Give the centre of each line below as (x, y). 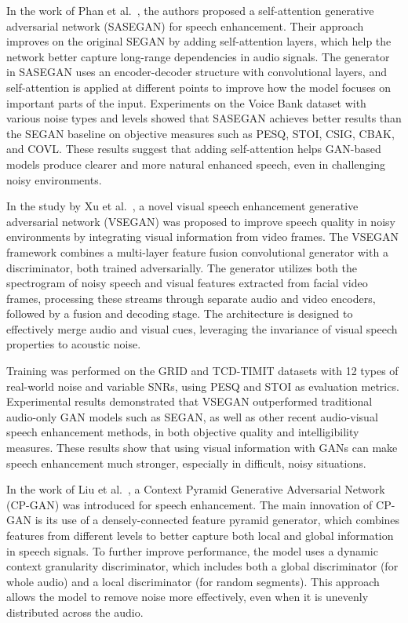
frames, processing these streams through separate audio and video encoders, (191, 298)
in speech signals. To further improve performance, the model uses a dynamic (192, 550)
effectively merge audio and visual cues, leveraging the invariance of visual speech (202, 328)
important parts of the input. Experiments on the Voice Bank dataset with (186, 102)
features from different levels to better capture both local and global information (200, 535)
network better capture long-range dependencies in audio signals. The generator (198, 56)
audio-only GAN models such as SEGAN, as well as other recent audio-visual (192, 416)
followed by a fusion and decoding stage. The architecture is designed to (180, 313)
